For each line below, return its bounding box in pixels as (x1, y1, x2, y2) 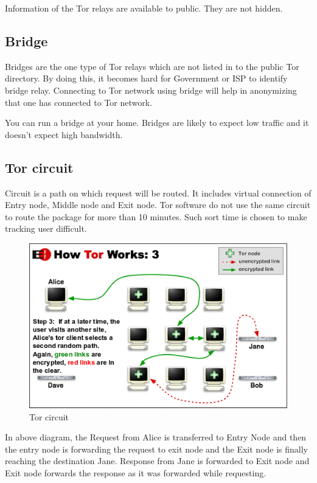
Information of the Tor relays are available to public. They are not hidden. (5, 2, 283, 14)
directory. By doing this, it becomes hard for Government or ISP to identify (5, 72, 288, 85)
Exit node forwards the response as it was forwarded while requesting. (5, 466, 266, 479)
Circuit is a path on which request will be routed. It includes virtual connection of (5, 186, 312, 199)
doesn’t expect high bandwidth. (5, 128, 123, 141)
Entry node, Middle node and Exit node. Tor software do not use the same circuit (5, 198, 311, 211)
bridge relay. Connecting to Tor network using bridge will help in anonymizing (5, 83, 297, 96)
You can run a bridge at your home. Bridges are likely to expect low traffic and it (5, 116, 309, 129)
